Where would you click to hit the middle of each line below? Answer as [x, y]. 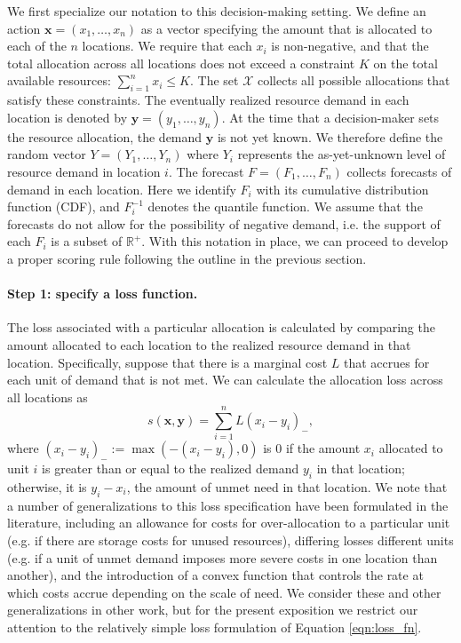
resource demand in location [84, 171]
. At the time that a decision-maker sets [330, 117]
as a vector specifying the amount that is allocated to [286, 28]
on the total [405, 63]
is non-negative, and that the [350, 46]
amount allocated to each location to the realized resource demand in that [209, 344]
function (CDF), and [64, 206]
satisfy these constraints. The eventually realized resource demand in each [208, 100]
